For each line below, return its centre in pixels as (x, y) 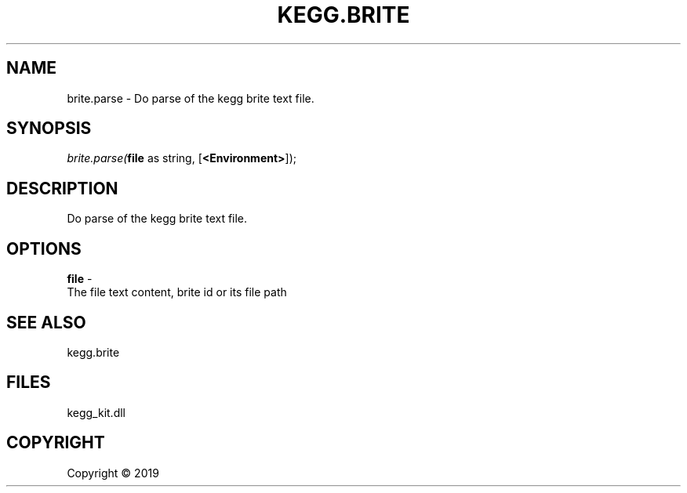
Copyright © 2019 (113, 473)
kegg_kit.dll (96, 412)
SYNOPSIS (49, 129)
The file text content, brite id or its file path (177, 292)
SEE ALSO (46, 322)
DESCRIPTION (62, 188)
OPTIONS (44, 248)
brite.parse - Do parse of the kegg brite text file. (191, 98)
